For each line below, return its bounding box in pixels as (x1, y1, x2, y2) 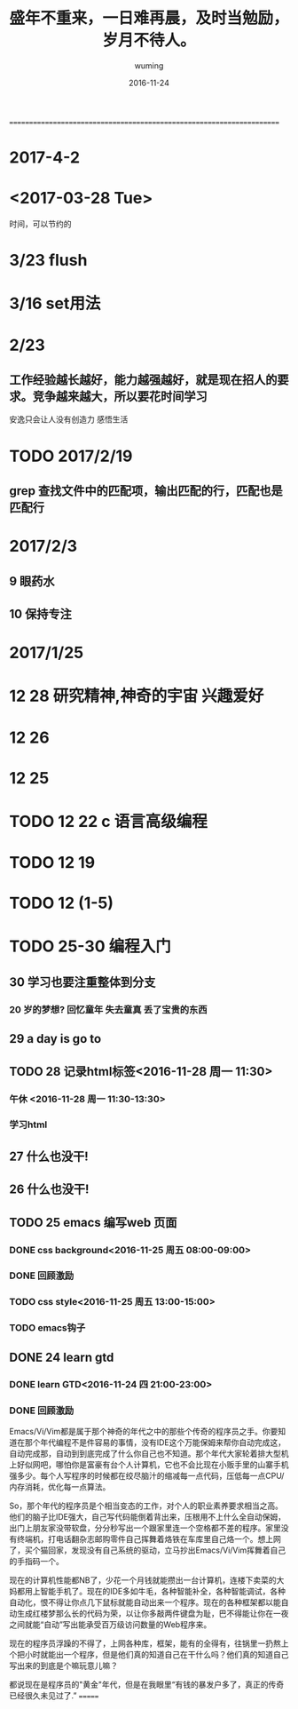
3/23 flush (9, 250, 88, 271)
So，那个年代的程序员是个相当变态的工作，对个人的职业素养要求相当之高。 (9, 1500, 284, 1511)
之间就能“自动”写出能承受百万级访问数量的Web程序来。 (9, 1618, 212, 1630)
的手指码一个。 (9, 1555, 64, 1566)
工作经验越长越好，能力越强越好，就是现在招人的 (9, 372, 278, 387)
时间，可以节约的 (9, 219, 72, 229)
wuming (134, 60, 164, 71)
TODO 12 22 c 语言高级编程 (9, 811, 208, 831)
